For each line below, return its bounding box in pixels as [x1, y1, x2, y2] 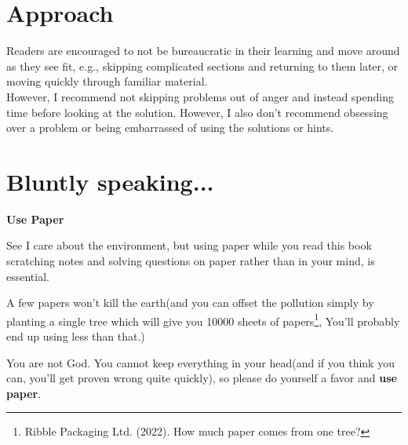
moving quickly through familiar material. [6, 73, 208, 89]
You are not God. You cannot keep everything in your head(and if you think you [6, 354, 395, 370]
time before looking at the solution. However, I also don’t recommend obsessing [6, 104, 388, 120]
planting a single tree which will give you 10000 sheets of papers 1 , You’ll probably [6, 310, 400, 329]
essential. [6, 268, 49, 284]
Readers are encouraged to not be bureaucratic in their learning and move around [6, 42, 400, 59]
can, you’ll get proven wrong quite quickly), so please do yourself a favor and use [6, 370, 397, 386]
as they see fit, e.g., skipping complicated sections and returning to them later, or [6, 57, 399, 74]
